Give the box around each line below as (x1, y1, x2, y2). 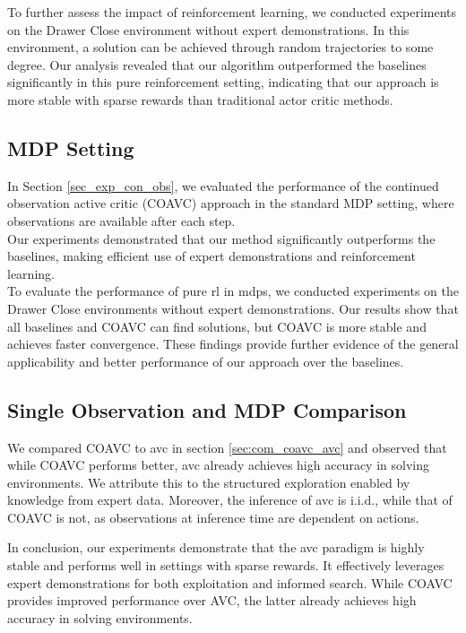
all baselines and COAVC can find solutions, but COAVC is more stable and (7, 316, 427, 335)
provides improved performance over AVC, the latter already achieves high (7, 591, 417, 610)
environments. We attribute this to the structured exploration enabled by (7, 473, 410, 491)
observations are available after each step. (7, 211, 236, 230)
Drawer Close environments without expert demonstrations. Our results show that (7, 299, 459, 317)
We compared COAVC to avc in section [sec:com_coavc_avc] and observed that (7, 438, 447, 456)
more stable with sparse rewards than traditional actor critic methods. (7, 90, 393, 108)
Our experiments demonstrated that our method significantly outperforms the (7, 229, 436, 247)
